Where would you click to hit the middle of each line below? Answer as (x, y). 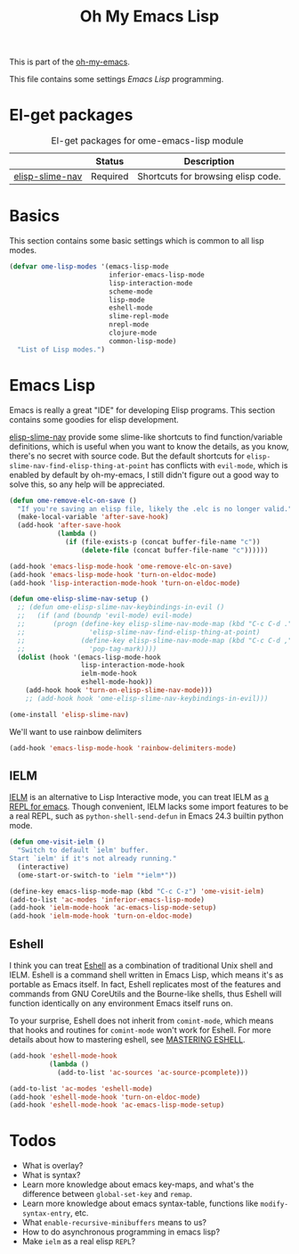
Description (209, 161)
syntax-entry (46, 1214)
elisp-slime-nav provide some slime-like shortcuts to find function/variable (146, 437)
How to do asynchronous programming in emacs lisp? (121, 1232)
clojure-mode (133, 333)
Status (110, 161)
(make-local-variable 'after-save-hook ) (93, 517)
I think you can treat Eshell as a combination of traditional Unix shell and (141, 965)
